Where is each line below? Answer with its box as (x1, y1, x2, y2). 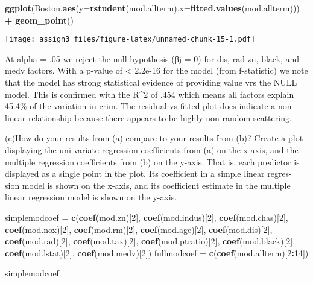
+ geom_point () (5, 13, 74, 26)
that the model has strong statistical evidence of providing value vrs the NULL (5, 76, 297, 89)
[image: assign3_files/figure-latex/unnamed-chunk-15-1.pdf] (5, 35, 256, 44)
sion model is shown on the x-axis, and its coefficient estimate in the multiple (5, 179, 291, 191)
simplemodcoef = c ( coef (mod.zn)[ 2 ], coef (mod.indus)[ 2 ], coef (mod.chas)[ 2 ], (5, 211, 288, 223)
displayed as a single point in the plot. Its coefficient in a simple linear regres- (5, 167, 292, 180)
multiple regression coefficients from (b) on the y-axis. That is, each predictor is (5, 155, 300, 168)
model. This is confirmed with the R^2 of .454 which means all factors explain (5, 87, 294, 100)
